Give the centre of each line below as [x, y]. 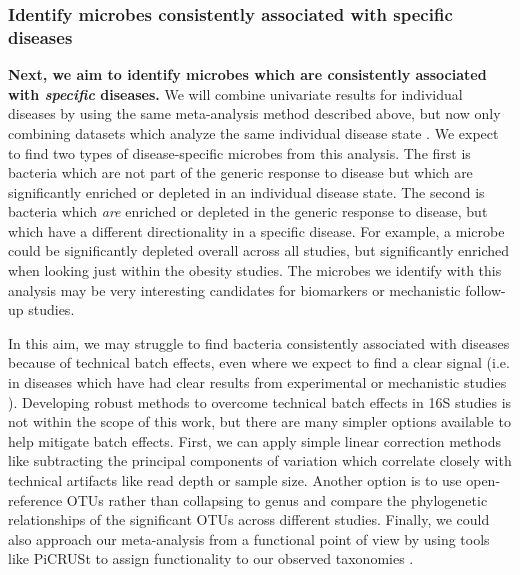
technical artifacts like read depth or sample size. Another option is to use [235, 480]
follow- [485, 289]
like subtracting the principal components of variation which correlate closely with [260, 460]
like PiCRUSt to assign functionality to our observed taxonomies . [211, 558]
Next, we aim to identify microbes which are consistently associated [247, 74]
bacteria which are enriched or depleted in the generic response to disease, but [248, 211]
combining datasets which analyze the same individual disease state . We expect [253, 132]
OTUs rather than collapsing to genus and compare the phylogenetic [277, 499]
